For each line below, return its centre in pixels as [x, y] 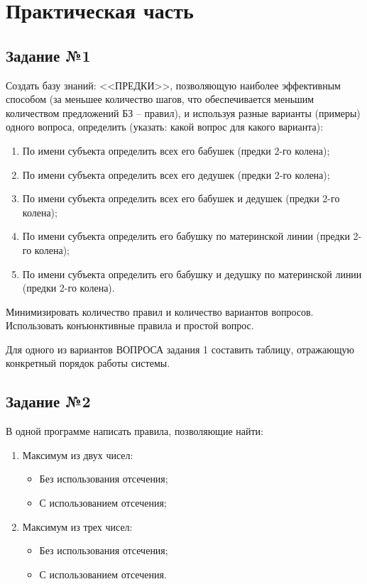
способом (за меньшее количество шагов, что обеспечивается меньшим [160, 99]
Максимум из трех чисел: [77, 526]
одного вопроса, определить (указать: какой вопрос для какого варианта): [165, 127]
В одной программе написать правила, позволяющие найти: [135, 431]
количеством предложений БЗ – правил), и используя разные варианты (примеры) [183, 112]
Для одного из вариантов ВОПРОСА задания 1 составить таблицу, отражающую [180, 349]
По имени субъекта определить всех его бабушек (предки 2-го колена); [176, 150]
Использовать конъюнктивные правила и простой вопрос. [130, 325]
